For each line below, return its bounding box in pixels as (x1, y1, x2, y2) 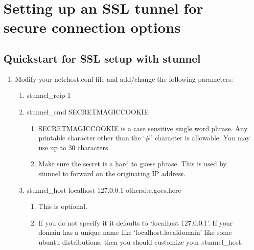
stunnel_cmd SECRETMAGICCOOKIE (26, 106, 149, 116)
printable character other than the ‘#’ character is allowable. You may (38, 133, 250, 143)
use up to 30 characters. (38, 142, 110, 152)
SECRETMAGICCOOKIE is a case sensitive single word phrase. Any (38, 123, 248, 133)
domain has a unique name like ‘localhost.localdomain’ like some (38, 227, 232, 237)
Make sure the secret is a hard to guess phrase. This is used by (38, 159, 227, 169)
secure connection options (3, 17, 181, 37)
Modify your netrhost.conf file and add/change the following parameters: (15, 73, 233, 84)
